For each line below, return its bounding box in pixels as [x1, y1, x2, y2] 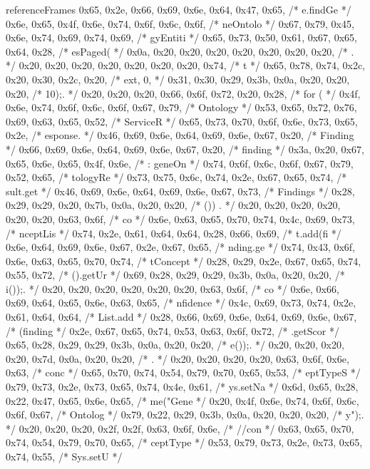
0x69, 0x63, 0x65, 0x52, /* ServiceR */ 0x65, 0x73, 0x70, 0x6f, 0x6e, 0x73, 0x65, [6, 113, 358, 128]
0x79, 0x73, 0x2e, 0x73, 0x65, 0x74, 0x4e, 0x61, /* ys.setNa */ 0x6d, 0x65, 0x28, [6, 379, 359, 394]
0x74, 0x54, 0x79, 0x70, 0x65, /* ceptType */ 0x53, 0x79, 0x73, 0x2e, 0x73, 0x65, [6, 435, 363, 450]
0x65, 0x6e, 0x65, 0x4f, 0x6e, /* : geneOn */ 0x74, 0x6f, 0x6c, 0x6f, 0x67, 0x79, [6, 155, 354, 170]
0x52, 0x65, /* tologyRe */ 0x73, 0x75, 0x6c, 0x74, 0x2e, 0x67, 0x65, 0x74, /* [6, 170, 347, 185]
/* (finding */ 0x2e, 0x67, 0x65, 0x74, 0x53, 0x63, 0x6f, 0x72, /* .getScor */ [6, 323, 339, 338]
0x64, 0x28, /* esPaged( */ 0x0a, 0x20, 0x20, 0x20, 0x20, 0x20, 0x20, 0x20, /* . [6, 43, 354, 58]
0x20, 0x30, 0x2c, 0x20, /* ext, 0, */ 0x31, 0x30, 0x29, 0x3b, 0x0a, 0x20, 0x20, [6, 71, 350, 86]
